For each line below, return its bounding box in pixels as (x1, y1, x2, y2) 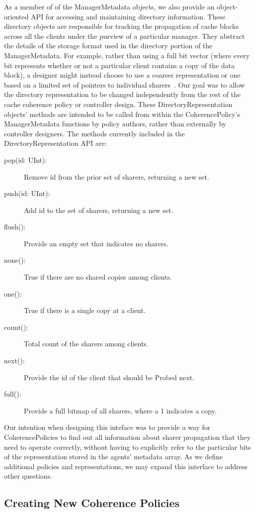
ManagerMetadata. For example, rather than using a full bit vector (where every (4, 50, 250, 60)
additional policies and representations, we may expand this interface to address (4, 461, 248, 471)
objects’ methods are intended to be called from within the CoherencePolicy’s (4, 108, 240, 119)
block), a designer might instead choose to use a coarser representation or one (4, 70, 241, 80)
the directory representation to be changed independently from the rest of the (4, 89, 241, 100)
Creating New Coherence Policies (4, 495, 179, 511)
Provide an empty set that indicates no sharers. (24, 238, 169, 248)
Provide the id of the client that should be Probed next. (24, 372, 195, 382)
